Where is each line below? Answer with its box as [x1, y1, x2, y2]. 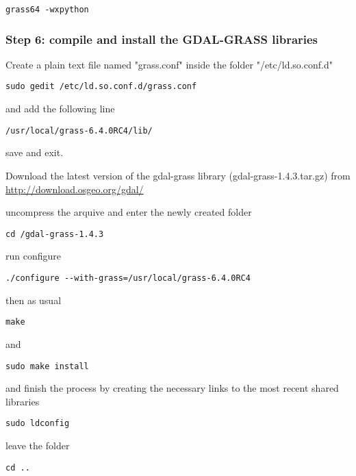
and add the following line [5, 101, 115, 116]
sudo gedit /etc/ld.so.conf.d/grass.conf [5, 82, 197, 92]
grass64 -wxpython [5, 5, 89, 14]
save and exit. [5, 145, 64, 160]
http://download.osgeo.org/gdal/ [5, 181, 144, 196]
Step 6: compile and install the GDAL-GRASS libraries [5, 30, 318, 47]
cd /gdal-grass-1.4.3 [5, 229, 104, 239]
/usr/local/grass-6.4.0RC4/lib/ [5, 125, 153, 136]
